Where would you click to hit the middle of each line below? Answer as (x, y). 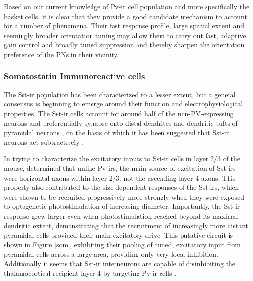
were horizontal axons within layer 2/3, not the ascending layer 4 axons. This (120, 177)
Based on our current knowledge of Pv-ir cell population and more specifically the (127, 6)
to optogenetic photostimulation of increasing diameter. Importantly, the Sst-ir (122, 206)
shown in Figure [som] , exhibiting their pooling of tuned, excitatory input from (122, 244)
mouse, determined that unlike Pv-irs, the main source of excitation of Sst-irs (120, 168)
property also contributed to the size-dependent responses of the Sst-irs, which (122, 187)
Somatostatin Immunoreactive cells (75, 76)
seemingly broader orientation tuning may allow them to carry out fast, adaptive (125, 35)
